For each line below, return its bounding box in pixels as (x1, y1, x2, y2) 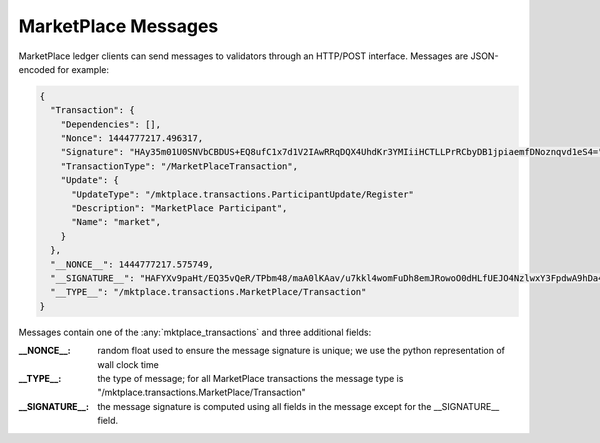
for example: (57, 63, 110, 75)
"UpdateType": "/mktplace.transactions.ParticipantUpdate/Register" (71, 188, 415, 200)
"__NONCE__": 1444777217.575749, (50, 258, 214, 270)
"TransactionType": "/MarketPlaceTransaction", (60, 160, 299, 172)
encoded (18, 63, 56, 75)
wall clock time (97, 358, 159, 370)
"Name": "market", (71, 216, 162, 228)
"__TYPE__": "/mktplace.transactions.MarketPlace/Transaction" (50, 286, 367, 298)
